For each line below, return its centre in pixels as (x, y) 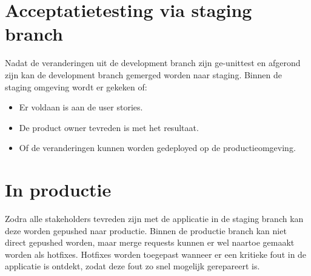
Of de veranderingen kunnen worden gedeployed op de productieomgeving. (157, 148)
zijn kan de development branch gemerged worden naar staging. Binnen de (143, 74)
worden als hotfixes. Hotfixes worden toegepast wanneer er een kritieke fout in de (156, 254)
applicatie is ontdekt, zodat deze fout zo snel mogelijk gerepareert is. (132, 266)
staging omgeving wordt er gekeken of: (76, 86)
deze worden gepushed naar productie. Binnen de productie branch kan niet (146, 230)
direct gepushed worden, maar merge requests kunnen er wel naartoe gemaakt (150, 242)
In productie (58, 190)
